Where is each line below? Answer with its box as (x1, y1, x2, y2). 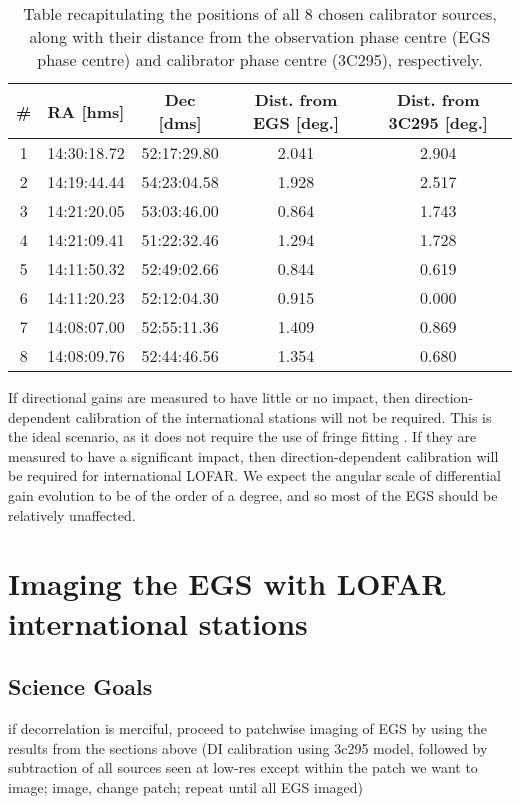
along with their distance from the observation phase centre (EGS (29, 25, 491, 48)
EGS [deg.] (252, 111, 340, 134)
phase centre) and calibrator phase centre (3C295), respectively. (37, 48, 483, 71)
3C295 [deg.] (388, 111, 488, 134)
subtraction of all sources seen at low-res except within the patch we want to (8, 757, 478, 778)
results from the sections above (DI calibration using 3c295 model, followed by (8, 737, 488, 758)
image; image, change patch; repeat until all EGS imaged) (8, 776, 363, 797)
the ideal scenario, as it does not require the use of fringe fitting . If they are (8, 426, 477, 447)
